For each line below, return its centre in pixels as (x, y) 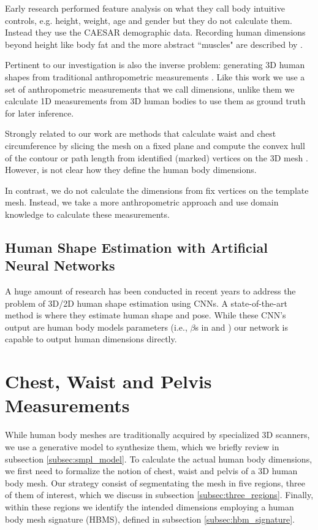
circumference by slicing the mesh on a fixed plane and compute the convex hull (155, 145)
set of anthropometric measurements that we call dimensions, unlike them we (150, 89)
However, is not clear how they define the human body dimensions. (131, 170)
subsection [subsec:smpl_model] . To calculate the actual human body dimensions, (159, 459)
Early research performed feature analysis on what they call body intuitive (145, 8)
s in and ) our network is (241, 327)
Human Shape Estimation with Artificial (136, 247)
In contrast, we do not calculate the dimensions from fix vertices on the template (157, 190)
